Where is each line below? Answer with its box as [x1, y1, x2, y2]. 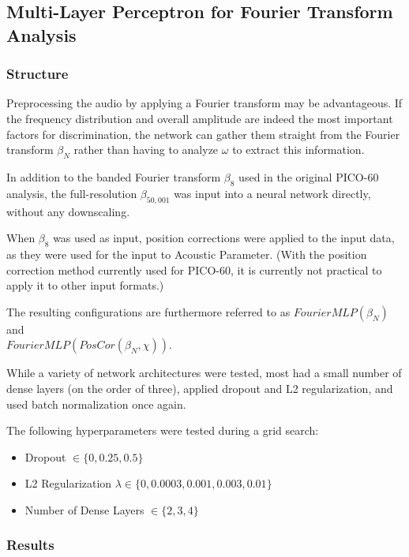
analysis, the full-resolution [6, 185, 137, 201]
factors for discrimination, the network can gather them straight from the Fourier [6, 125, 400, 142]
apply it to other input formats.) [6, 277, 164, 293]
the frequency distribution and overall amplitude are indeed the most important [6, 110, 393, 126]
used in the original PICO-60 [238, 168, 379, 185]
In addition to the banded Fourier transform [6, 168, 221, 185]
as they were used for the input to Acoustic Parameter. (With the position [6, 245, 367, 262]
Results [6, 535, 54, 555]
